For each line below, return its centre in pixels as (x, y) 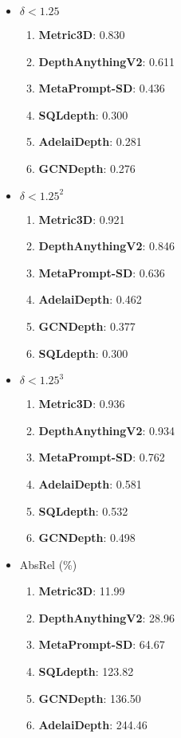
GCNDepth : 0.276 (87, 168)
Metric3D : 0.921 (82, 219)
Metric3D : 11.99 (82, 591)
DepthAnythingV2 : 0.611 (106, 61)
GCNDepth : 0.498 (87, 538)
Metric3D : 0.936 (82, 404)
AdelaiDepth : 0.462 (90, 299)
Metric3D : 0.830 (82, 34)
